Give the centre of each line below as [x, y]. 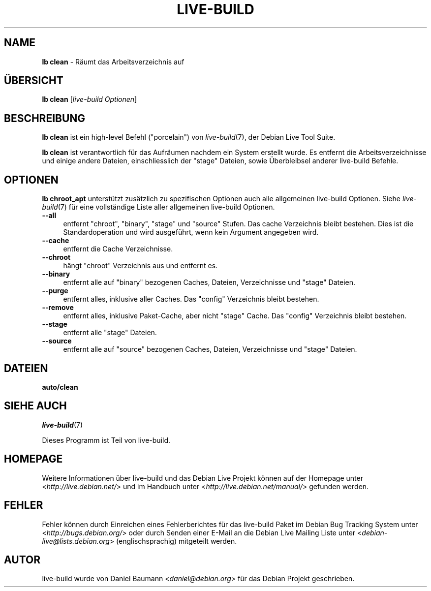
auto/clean [60, 387]
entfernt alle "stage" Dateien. [110, 333]
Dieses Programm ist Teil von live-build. [106, 440]
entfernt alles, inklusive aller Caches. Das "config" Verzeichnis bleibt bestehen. [191, 299]
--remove [58, 308]
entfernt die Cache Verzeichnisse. [118, 249]
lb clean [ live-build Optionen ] [90, 99]
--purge [55, 291]
